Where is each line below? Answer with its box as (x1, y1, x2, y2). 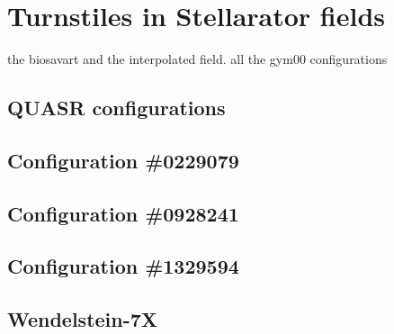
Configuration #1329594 (7, 252, 239, 280)
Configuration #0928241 (7, 199, 239, 227)
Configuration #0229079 (7, 146, 239, 174)
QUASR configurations (7, 94, 226, 122)
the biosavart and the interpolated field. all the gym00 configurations (7, 50, 388, 68)
